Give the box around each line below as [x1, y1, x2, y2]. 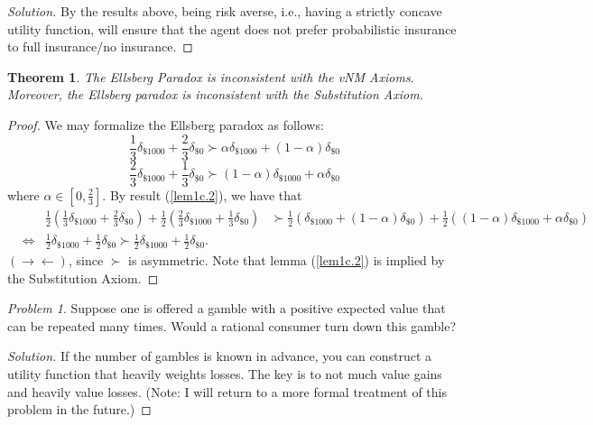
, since [68, 251, 104, 270]
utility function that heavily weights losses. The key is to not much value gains [7, 365, 442, 383]
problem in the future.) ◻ [7, 400, 152, 419]
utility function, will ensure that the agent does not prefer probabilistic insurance [7, 19, 457, 38]
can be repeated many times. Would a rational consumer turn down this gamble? [7, 316, 456, 335]
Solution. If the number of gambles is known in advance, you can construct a [7, 346, 432, 365]
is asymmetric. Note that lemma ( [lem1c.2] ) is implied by [128, 251, 445, 270]
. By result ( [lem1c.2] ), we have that [102, 185, 302, 204]
